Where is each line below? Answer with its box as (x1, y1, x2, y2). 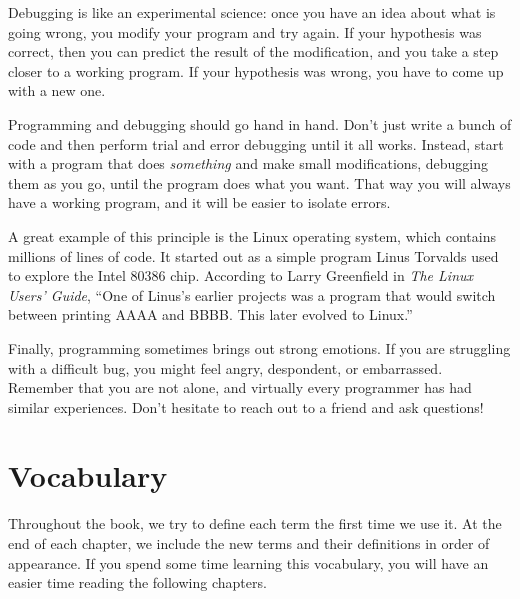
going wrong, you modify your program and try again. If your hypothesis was (8, 21, 482, 42)
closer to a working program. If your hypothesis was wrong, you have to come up (8, 60, 504, 81)
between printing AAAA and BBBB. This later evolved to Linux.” (8, 304, 413, 325)
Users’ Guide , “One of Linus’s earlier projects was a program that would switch (8, 284, 496, 305)
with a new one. (8, 80, 106, 101)
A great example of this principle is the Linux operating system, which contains (8, 225, 496, 246)
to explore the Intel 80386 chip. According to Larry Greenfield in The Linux (8, 265, 474, 286)
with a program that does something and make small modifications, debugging (8, 153, 488, 174)
